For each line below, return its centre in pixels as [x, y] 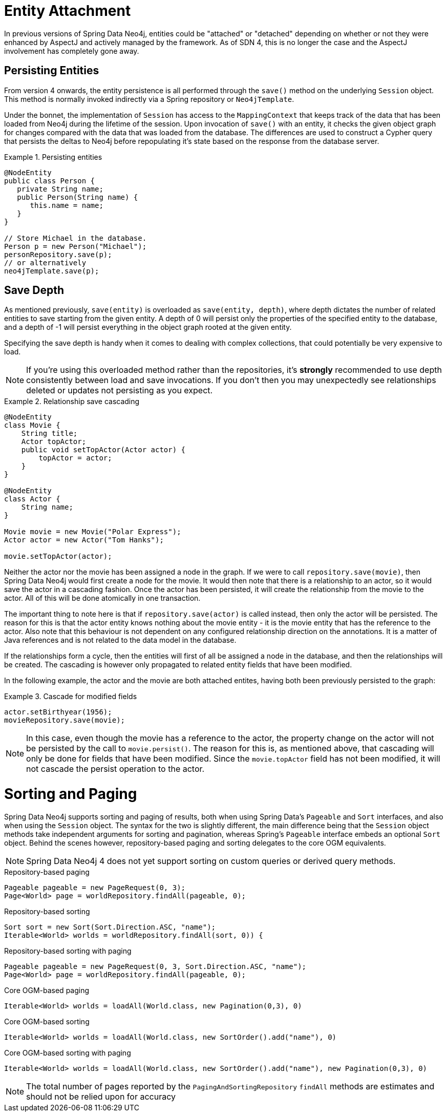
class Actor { [32, 499]
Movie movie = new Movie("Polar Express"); [93, 532]
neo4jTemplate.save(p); [52, 271]
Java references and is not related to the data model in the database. [120, 640]
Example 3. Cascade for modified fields [71, 697]
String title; [49, 434]
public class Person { [50, 181]
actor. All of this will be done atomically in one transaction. [102, 598]
